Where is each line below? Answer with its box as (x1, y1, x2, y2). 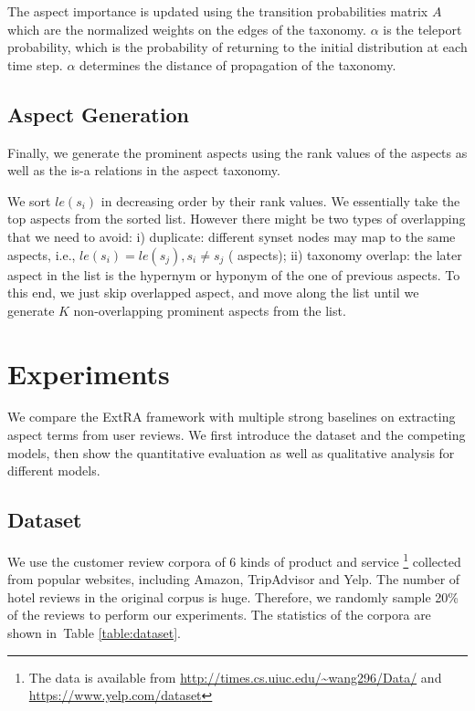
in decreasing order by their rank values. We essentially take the (100, 191, 460, 210)
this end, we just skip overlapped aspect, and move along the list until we (7, 283, 419, 302)
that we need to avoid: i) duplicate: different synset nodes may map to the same (7, 226, 456, 246)
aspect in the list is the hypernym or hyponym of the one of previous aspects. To (7, 265, 460, 284)
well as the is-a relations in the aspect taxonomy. (7, 161, 280, 180)
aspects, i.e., (7, 245, 76, 264)
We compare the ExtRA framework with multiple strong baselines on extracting (7, 407, 456, 426)
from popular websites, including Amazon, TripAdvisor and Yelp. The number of (7, 570, 460, 589)
